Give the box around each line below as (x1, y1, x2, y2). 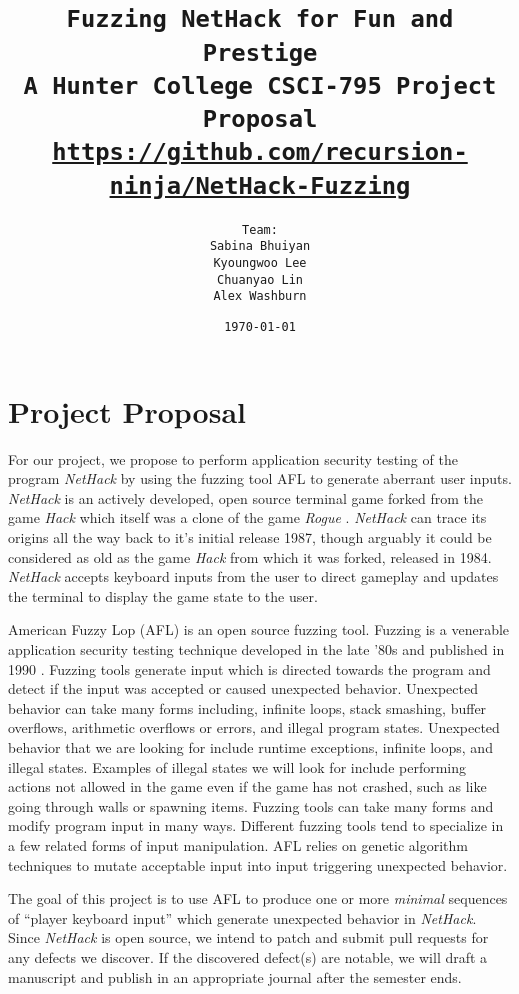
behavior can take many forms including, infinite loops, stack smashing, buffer (8, 697, 487, 718)
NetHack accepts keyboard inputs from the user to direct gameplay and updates (8, 566, 499, 587)
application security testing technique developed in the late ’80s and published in (8, 639, 505, 660)
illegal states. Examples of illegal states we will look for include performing (8, 756, 467, 777)
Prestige (202, 38, 318, 67)
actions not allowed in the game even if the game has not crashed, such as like (8, 776, 487, 797)
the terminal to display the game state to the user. (8, 585, 318, 606)
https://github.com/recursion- (52, 138, 468, 167)
